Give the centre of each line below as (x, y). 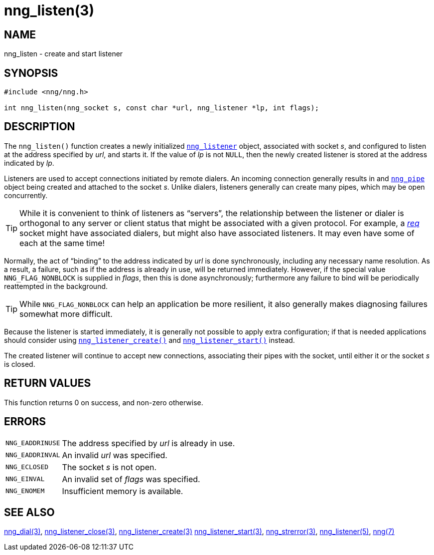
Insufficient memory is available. (123, 491)
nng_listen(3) (49, 10)
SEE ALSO (29, 512)
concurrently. (26, 195)
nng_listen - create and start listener (64, 54)
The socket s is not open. (109, 467)
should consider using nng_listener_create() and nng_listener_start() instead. (149, 340)
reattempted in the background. (56, 286)
